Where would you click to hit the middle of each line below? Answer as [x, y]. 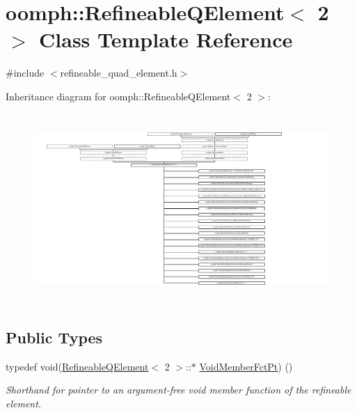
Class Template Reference [166, 39]
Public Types [54, 337]
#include [25, 73]
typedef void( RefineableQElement [77, 366]
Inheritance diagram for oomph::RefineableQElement [118, 96]
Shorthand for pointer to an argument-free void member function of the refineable [178, 390]
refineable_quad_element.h [119, 73]
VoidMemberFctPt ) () [246, 366]
